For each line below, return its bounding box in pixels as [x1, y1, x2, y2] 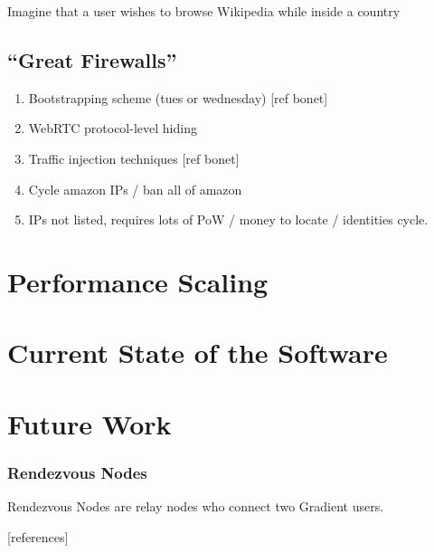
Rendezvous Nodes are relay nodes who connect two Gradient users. [7, 497, 384, 516]
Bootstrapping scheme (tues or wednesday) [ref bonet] [28, 88, 328, 107]
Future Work [7, 405, 172, 442]
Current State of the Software [7, 334, 388, 371]
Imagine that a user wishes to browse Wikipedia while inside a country [7, 2, 401, 20]
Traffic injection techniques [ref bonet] [28, 148, 240, 167]
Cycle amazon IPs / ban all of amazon [28, 179, 242, 198]
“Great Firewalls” [7, 45, 177, 73]
